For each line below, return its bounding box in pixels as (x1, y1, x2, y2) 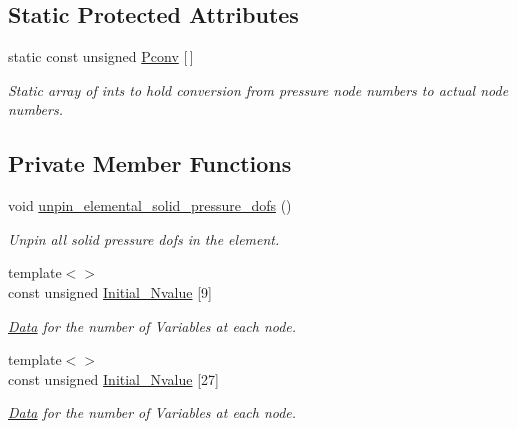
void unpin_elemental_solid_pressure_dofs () (8, 195, 292, 216)
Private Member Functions (8, 148, 292, 179)
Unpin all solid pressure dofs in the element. (8, 228, 280, 249)
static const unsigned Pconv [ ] (8, 46, 194, 67)
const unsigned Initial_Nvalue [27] (8, 368, 219, 389)
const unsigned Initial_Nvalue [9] (8, 281, 212, 302)
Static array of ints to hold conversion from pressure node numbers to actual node (8, 79, 509, 100)
